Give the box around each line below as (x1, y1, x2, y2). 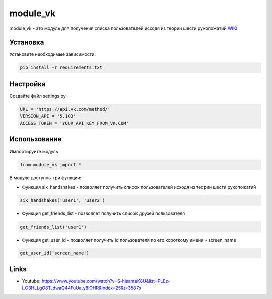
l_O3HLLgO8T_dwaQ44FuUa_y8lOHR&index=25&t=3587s (22, 285, 141, 291)
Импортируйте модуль (9, 148, 58, 155)
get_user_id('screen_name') (20, 250, 89, 256)
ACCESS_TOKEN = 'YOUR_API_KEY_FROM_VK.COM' (20, 120, 129, 126)
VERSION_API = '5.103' (20, 113, 76, 119)
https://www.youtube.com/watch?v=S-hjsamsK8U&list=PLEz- (41, 278, 170, 284)
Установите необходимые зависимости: (9, 51, 96, 57)
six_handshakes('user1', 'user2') (20, 197, 105, 203)
